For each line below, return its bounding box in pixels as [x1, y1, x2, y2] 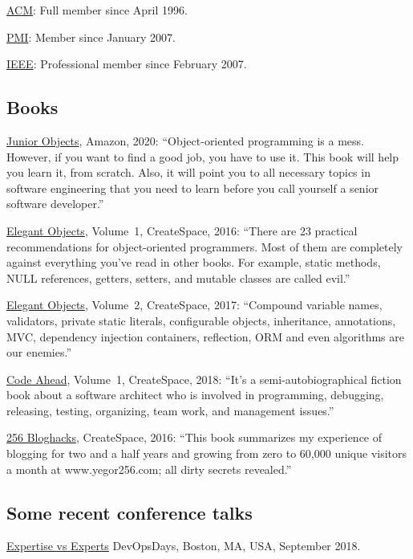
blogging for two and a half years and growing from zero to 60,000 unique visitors [6, 445, 407, 462]
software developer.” [6, 195, 104, 212]
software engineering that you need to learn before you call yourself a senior [6, 179, 379, 196]
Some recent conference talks [6, 500, 253, 524]
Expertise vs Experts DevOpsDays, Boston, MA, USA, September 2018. [6, 537, 361, 554]
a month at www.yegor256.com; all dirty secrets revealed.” [6, 460, 292, 477]
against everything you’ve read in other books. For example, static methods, [6, 254, 381, 271]
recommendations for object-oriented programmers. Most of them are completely [6, 238, 403, 255]
